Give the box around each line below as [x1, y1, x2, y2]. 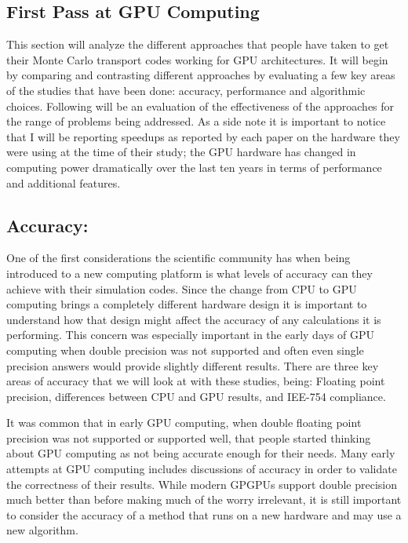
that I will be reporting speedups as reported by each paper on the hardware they [6, 128, 400, 144]
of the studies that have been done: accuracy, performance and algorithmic [6, 82, 366, 98]
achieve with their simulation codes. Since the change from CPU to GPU [6, 280, 357, 297]
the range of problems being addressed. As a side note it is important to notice [6, 113, 386, 129]
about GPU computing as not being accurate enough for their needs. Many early [6, 445, 395, 461]
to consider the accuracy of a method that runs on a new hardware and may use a [6, 506, 402, 523]
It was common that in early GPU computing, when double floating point [6, 414, 362, 431]
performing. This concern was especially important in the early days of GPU [6, 326, 375, 343]
